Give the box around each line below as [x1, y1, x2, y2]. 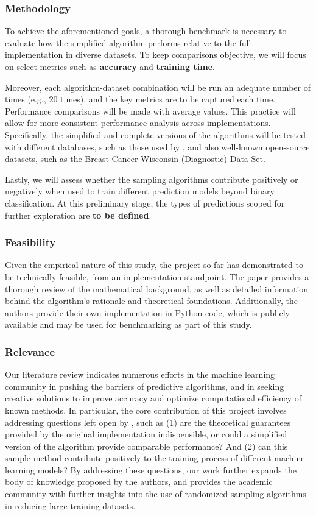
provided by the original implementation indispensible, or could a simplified [5, 428, 287, 440]
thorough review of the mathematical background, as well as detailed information [5, 282, 309, 295]
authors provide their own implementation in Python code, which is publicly [5, 306, 290, 319]
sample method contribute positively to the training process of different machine [5, 451, 305, 464]
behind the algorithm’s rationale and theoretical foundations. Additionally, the [5, 294, 298, 307]
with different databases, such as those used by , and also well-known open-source [5, 140, 310, 153]
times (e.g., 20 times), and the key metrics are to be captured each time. [5, 93, 275, 105]
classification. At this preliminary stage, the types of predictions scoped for [5, 196, 285, 209]
